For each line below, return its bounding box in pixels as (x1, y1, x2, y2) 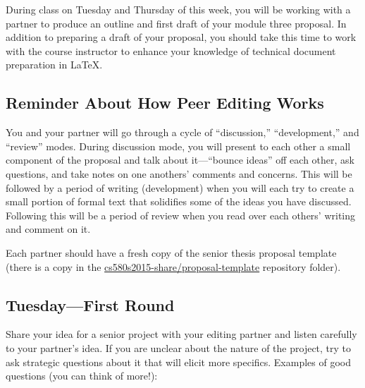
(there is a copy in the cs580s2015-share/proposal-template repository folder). (6, 259, 341, 274)
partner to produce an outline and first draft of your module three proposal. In (6, 16, 347, 30)
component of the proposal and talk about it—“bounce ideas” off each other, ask (6, 152, 354, 167)
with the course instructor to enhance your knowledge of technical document (6, 43, 336, 58)
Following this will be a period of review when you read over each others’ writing (6, 207, 356, 222)
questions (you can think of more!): (6, 368, 158, 383)
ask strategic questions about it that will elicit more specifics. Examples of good (6, 354, 352, 369)
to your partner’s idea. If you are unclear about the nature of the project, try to (6, 340, 352, 355)
